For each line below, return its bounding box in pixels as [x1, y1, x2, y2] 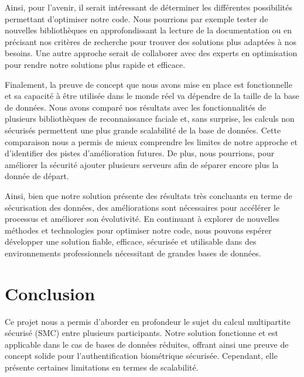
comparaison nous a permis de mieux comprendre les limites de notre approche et [5, 135, 298, 148]
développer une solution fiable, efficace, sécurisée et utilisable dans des [5, 235, 257, 248]
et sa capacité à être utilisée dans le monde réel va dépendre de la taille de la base [5, 90, 299, 102]
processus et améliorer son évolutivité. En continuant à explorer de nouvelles [5, 213, 279, 225]
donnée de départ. [5, 170, 69, 182]
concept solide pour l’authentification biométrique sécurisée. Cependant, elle [5, 349, 278, 362]
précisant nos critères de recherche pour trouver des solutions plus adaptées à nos [5, 35, 296, 47]
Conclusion [5, 281, 95, 305]
